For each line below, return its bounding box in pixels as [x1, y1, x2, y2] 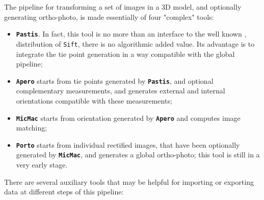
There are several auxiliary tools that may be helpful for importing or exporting [4, 176, 254, 187]
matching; [16, 122, 47, 133]
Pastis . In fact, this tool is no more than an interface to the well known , [16, 28, 247, 39]
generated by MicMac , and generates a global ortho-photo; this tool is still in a [16, 149, 260, 160]
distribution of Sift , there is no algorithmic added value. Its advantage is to [16, 38, 255, 49]
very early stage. [16, 159, 68, 170]
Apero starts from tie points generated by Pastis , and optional [16, 75, 214, 86]
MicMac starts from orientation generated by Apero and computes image [16, 112, 241, 123]
